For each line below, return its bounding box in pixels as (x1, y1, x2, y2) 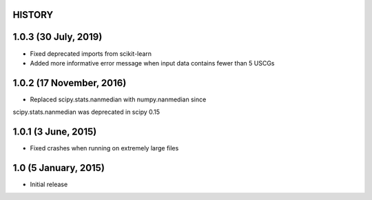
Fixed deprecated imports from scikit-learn (30, 49, 152, 58)
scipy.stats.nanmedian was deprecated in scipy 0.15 (12, 108, 161, 117)
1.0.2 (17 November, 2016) (12, 77, 127, 89)
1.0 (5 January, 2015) (12, 162, 105, 174)
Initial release (30, 180, 68, 189)
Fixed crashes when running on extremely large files (30, 144, 179, 152)
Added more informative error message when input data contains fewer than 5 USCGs (30, 59, 275, 67)
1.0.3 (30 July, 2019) (12, 31, 103, 43)
